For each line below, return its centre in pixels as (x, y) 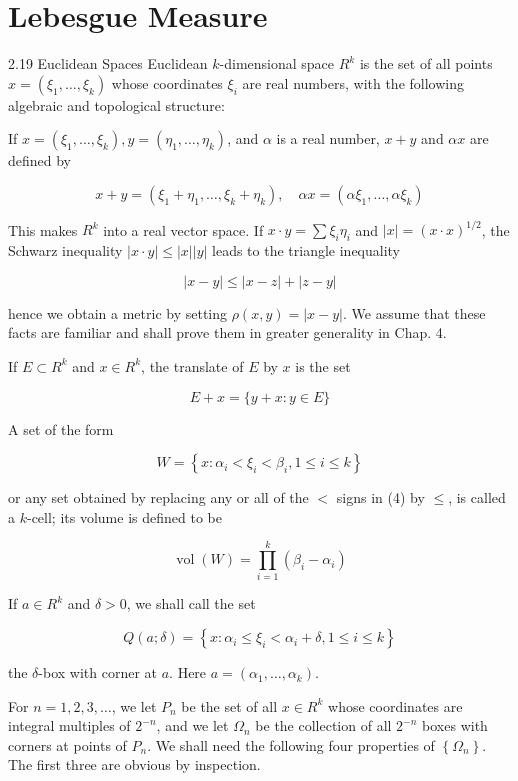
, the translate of (192, 365)
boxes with (455, 725)
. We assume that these (414, 312)
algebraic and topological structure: (116, 104)
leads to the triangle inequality (306, 250)
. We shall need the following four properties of (291, 744)
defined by (40, 160)
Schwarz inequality (65, 250)
